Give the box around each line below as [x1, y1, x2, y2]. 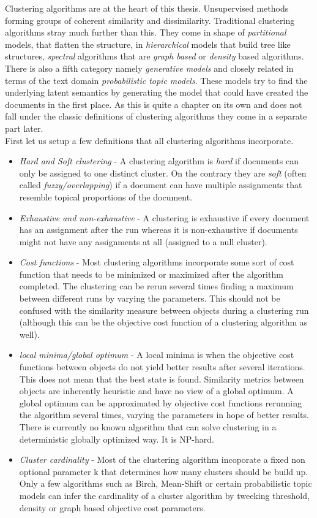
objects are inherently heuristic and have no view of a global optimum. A [19, 384, 294, 397]
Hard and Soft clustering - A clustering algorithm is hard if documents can [19, 154, 299, 167]
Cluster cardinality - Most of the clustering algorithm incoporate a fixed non [19, 453, 305, 466]
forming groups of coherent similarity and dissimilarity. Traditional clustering [5, 13, 295, 26]
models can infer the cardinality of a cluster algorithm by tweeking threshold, [19, 489, 310, 501]
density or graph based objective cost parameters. [19, 501, 206, 514]
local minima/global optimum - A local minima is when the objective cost [19, 348, 294, 361]
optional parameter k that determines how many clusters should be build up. [19, 465, 308, 478]
